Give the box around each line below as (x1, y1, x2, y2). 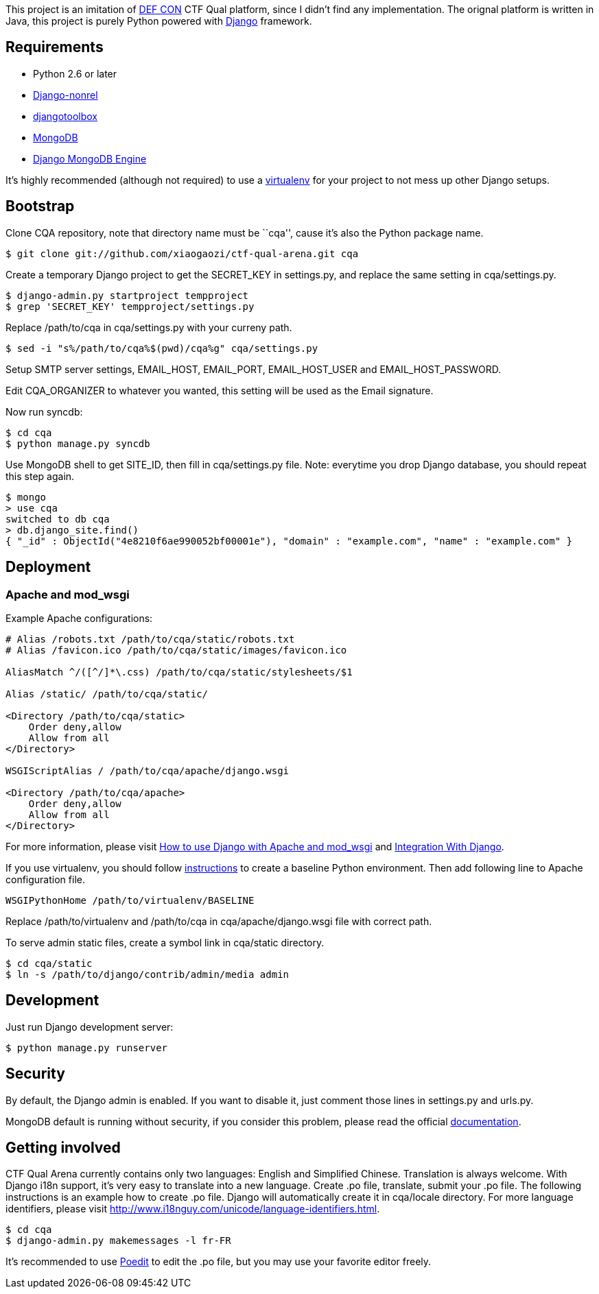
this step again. (5, 470, 75, 482)
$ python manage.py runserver (5, 1042, 168, 1053)
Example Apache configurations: (5, 612, 153, 624)
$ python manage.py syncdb (5, 438, 150, 449)
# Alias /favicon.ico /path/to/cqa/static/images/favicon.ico (5, 644, 347, 656)
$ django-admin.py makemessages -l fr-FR (5, 1235, 231, 1247)
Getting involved (5, 1139, 121, 1157)
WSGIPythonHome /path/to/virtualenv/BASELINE (5, 894, 255, 906)
